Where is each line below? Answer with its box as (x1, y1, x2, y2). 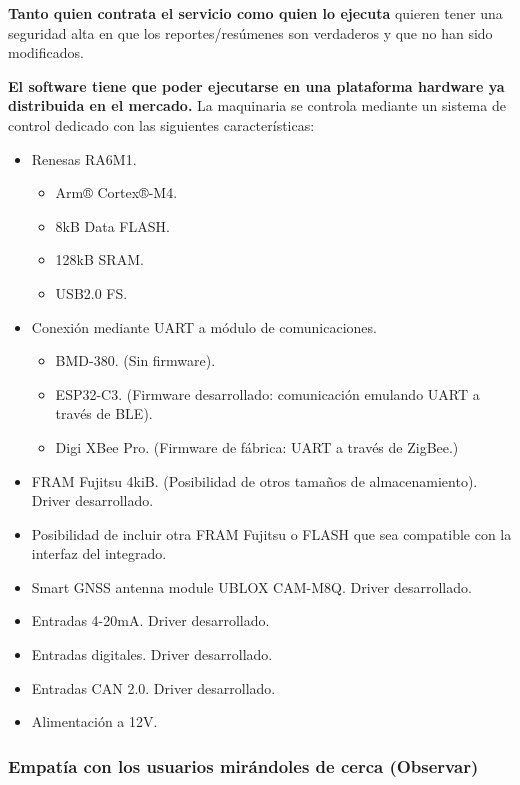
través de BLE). (55, 403, 153, 424)
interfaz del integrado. (31, 543, 167, 564)
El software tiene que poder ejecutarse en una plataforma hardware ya (8, 75, 505, 96)
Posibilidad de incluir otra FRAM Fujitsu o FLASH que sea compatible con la (31, 523, 512, 544)
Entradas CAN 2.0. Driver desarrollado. (31, 677, 276, 698)
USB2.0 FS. (55, 282, 128, 303)
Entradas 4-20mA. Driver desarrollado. (31, 610, 270, 631)
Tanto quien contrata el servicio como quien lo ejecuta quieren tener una (8, 3, 503, 23)
